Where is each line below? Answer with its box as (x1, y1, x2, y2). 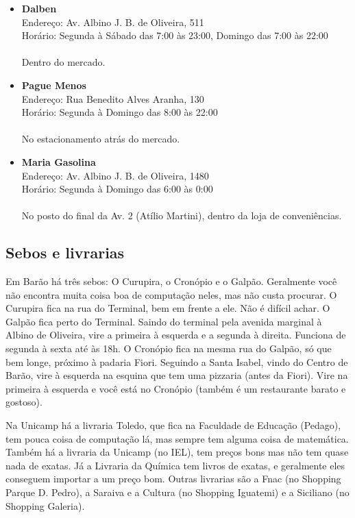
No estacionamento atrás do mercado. (21, 132, 180, 146)
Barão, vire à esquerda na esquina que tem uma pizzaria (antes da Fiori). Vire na (5, 368, 348, 382)
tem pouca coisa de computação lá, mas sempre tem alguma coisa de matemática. (5, 431, 349, 445)
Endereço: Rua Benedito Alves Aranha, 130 (21, 91, 204, 106)
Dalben (21, 1, 57, 15)
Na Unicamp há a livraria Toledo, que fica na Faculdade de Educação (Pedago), (5, 418, 341, 432)
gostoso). (5, 395, 42, 409)
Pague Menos (21, 77, 86, 92)
